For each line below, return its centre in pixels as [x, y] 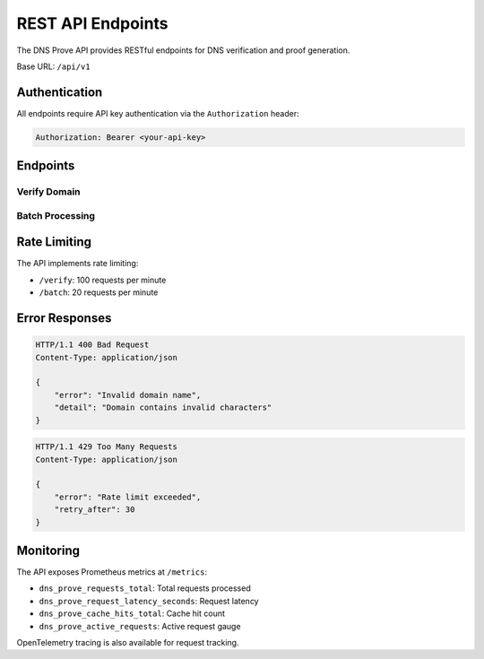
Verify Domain [48, 192]
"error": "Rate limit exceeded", [128, 497]
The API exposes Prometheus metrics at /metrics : [112, 572]
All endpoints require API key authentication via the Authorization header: [158, 113]
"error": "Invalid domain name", [128, 395]
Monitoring [48, 550]
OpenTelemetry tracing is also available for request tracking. [128, 642]
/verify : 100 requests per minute [103, 280]
